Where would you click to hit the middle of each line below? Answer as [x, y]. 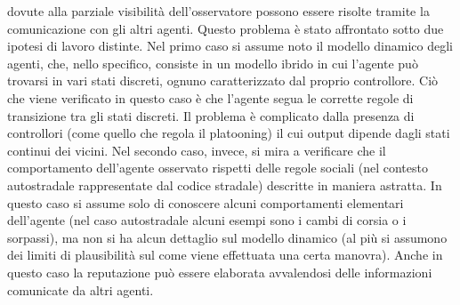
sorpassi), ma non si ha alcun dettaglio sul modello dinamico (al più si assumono [227, 237]
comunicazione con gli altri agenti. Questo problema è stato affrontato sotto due [226, 28]
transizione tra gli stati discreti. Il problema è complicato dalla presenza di [211, 115]
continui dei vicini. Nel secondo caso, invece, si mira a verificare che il [197, 150]
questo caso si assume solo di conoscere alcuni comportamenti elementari [206, 202]
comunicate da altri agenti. [81, 289]
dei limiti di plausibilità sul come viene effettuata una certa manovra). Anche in [225, 255]
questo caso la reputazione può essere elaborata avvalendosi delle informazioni [220, 272]
